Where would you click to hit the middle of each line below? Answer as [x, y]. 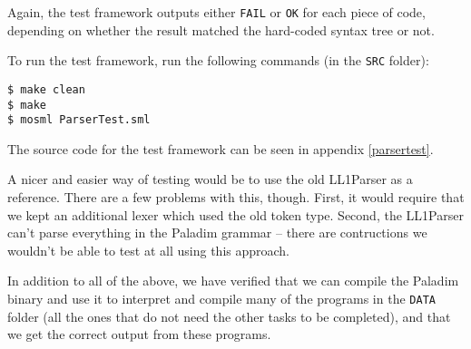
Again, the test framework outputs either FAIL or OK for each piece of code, [216, 12]
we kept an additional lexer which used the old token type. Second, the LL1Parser [235, 214]
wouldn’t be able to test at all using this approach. [149, 250]
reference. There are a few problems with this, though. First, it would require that [236, 197]
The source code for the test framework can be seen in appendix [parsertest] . [221, 148]
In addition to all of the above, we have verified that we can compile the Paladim [233, 281]
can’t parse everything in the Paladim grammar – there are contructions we [217, 233]
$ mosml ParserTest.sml [79, 120]
